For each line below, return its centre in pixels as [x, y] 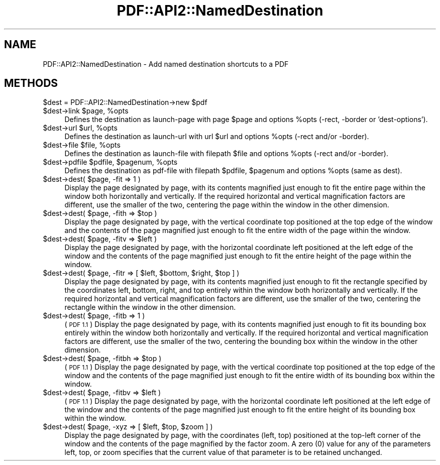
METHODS [31, 83]
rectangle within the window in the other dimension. [150, 307]
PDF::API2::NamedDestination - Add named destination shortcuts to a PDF [166, 64]
